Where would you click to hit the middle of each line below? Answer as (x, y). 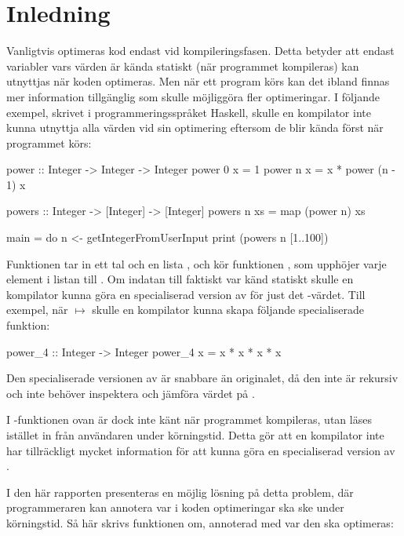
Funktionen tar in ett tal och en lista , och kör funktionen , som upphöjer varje (197, 263)
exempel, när (37, 310)
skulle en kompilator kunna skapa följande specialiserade (228, 310)
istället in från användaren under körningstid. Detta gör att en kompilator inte (195, 435)
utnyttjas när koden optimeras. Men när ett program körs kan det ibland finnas (198, 81)
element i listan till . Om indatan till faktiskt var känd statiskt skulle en (180, 279)
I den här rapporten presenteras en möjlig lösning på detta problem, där (180, 492)
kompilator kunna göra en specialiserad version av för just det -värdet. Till (186, 294)
